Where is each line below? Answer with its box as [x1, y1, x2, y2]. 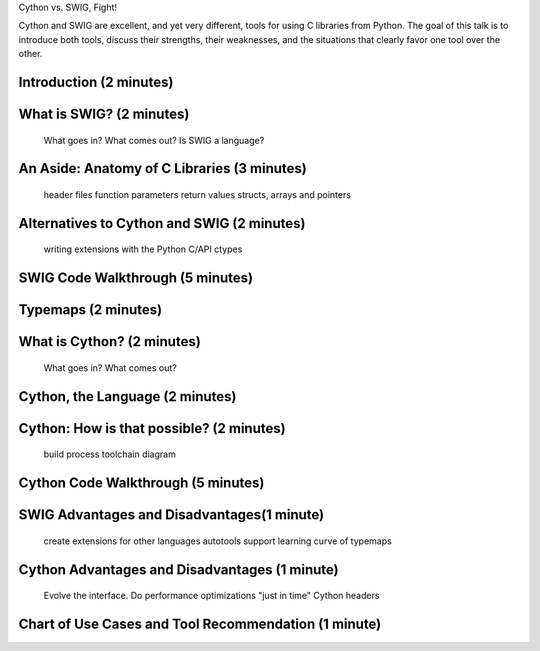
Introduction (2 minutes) [18, 73, 174, 90]
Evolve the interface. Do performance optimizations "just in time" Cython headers [43, 590, 380, 602]
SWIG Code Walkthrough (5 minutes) [18, 270, 254, 287]
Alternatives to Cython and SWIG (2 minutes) [18, 215, 306, 232]
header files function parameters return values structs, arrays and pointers [43, 189, 352, 200]
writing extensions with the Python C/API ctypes [43, 243, 243, 255]
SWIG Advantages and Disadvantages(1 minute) [18, 506, 325, 524]
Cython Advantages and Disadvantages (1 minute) [18, 561, 339, 578]
